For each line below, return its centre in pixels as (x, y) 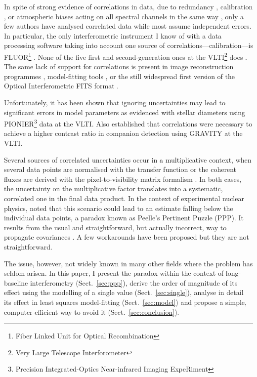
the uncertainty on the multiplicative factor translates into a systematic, (113, 188)
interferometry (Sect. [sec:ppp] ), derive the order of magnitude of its (134, 282)
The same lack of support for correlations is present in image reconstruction (119, 66)
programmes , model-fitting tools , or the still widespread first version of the (119, 76)
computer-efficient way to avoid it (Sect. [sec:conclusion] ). (92, 312)
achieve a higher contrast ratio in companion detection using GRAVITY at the (123, 133)
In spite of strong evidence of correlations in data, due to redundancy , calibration (128, 6)
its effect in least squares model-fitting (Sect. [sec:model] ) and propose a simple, (125, 302)
